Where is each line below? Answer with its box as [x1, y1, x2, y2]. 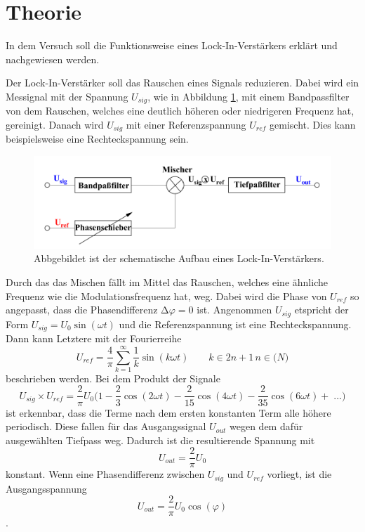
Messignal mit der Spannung [6, 89, 128, 103]
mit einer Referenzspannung [126, 117, 246, 131]
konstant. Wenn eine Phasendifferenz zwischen [6, 467, 205, 481]
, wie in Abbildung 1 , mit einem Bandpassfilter [147, 89, 350, 103]
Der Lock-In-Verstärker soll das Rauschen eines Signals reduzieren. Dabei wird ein [6, 75, 359, 90]
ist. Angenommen [197, 302, 272, 317]
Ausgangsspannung [6, 481, 87, 495]
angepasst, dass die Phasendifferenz [6, 302, 158, 317]
